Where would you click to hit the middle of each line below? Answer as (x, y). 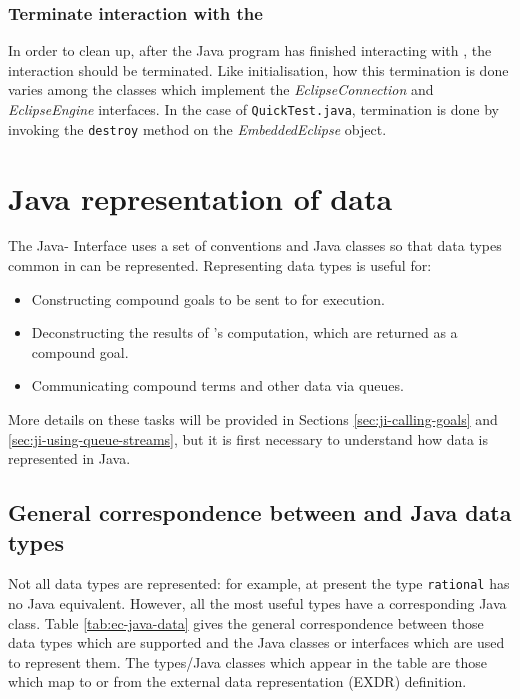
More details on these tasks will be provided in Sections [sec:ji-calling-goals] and (253, 419)
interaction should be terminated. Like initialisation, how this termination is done (258, 69)
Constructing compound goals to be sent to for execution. (208, 298)
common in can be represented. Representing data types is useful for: (220, 265)
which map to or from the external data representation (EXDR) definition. (237, 681)
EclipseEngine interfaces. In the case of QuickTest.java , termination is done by (253, 109)
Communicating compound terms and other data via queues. (217, 385)
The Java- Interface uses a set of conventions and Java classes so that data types (255, 245)
